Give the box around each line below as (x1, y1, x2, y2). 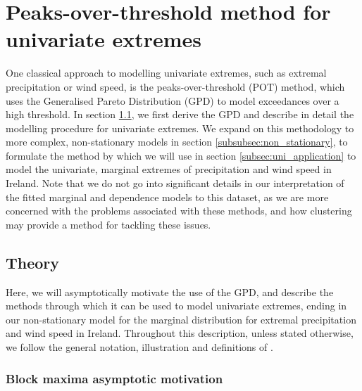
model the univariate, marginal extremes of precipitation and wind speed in (6, 162, 332, 177)
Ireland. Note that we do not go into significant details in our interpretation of (6, 176, 344, 191)
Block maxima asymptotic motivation (6, 369, 223, 387)
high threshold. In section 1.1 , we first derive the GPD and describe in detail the (6, 107, 354, 122)
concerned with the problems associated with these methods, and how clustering (6, 203, 352, 218)
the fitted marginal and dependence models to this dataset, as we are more (6, 189, 329, 204)
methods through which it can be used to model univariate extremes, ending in (6, 298, 347, 313)
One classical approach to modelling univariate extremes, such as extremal (6, 65, 327, 80)
